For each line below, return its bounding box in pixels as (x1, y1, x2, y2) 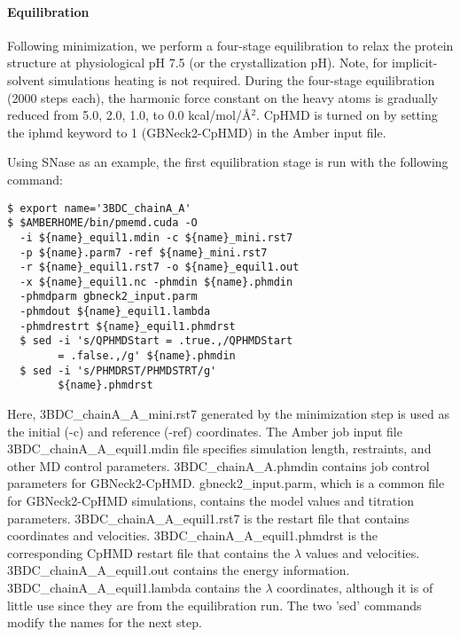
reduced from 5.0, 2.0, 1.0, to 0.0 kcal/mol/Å (7, 106, 252, 124)
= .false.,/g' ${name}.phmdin (58, 350, 236, 363)
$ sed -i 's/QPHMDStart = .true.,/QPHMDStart (19, 334, 293, 348)
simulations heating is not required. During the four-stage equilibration (49, 70, 435, 89)
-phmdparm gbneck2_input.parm (19, 290, 198, 303)
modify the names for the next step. (7, 613, 202, 632)
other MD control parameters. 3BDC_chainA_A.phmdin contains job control (7, 456, 430, 475)
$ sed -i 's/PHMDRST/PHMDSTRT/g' (19, 364, 217, 377)
